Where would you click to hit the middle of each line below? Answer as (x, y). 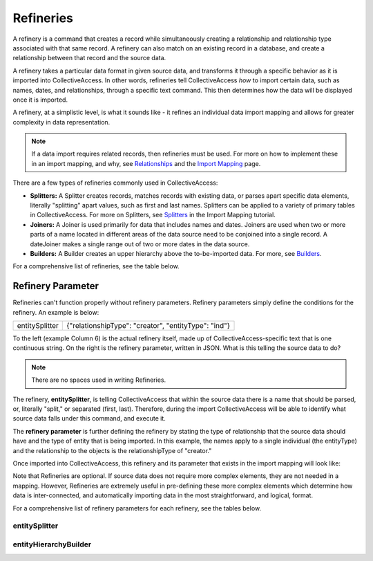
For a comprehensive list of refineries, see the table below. (96, 266)
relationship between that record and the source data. (89, 58)
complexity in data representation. (61, 122)
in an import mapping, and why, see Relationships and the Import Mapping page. (146, 163)
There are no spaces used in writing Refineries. (98, 380)
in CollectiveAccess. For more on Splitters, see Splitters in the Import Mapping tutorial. (153, 215)
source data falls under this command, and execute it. (89, 419)
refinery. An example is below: (56, 312)
